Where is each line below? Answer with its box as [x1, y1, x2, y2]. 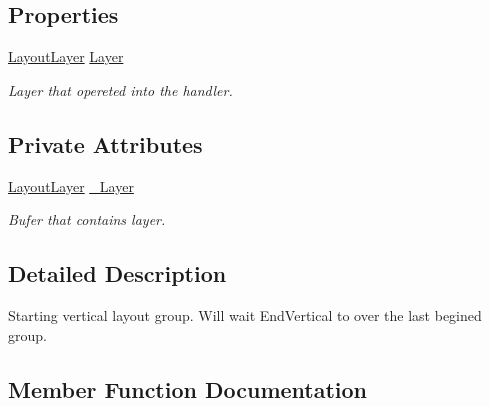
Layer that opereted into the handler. [8, 79, 233, 100]
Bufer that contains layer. [8, 209, 166, 230]
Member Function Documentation [8, 373, 368, 404]
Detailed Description [8, 258, 227, 289]
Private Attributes [8, 128, 203, 159]
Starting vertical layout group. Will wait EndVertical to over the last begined [8, 304, 482, 325]
